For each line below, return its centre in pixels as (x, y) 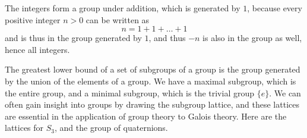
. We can (285, 92)
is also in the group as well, (252, 38)
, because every (275, 8)
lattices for (24, 128)
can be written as (118, 19)
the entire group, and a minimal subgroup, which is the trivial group (130, 92)
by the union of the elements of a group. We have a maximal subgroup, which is (151, 81)
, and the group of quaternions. (111, 128)
